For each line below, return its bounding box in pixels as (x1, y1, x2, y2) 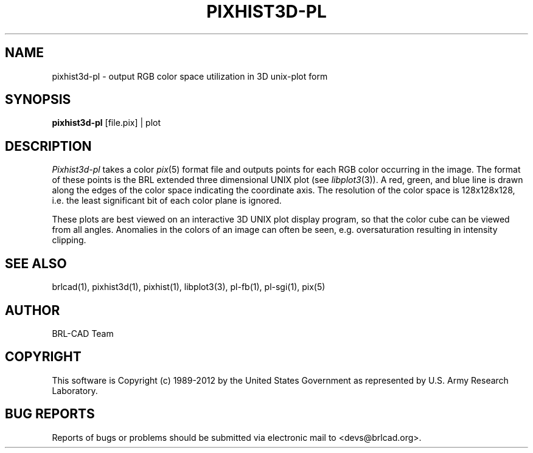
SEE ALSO (5, 255, 67, 271)
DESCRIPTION (5, 138, 92, 154)
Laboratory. (52, 385, 98, 396)
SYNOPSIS (5, 92, 71, 108)
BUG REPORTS (5, 406, 95, 422)
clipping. (52, 235, 86, 246)
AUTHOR (5, 302, 60, 318)
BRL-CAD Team (52, 328, 114, 339)
